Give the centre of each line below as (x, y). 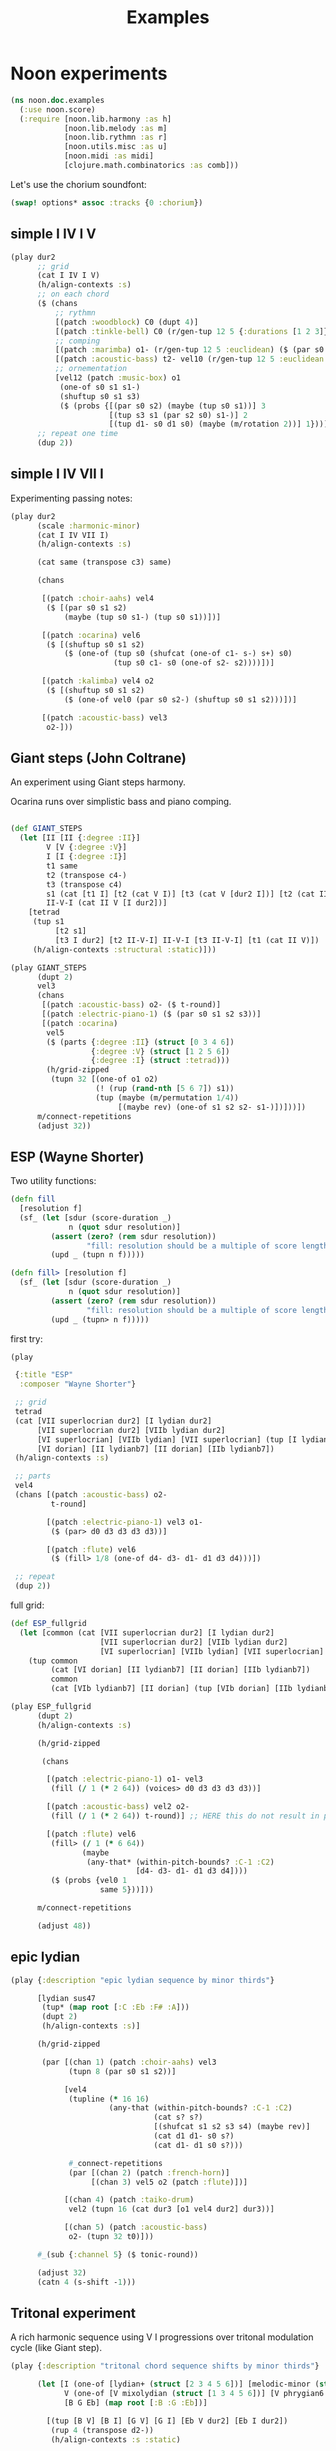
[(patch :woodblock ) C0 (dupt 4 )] (126, 322)
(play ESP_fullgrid (51, 1707)
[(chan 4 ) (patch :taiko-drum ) (129, 2200)
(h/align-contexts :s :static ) (116, 2439)
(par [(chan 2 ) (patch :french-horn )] (149, 2172)
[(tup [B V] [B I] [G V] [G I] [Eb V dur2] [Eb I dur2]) (167, 2421)
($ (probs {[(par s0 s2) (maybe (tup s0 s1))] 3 (163, 406)
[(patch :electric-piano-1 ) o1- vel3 (124, 1779)
